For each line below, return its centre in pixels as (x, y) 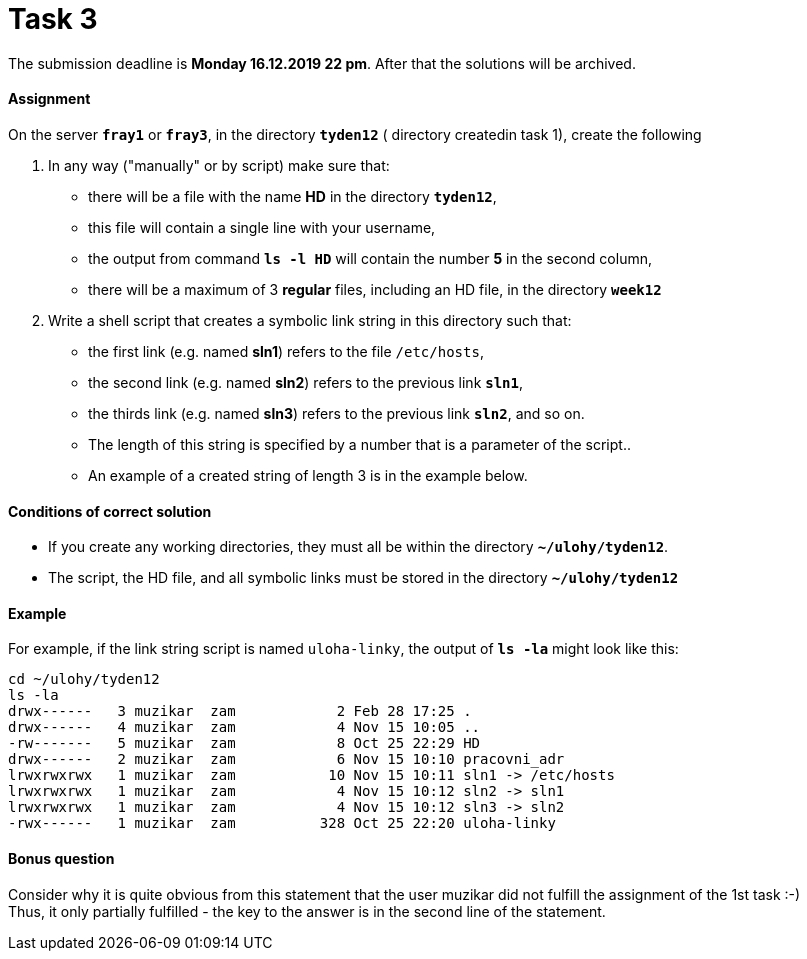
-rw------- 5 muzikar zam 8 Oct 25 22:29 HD (244, 743)
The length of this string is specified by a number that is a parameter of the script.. (359, 444)
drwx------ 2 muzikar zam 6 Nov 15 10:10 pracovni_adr (286, 759)
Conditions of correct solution (110, 511)
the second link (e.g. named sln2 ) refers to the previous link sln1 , (306, 382)
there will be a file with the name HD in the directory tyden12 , (292, 196)
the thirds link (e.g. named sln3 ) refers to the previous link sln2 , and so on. (336, 413)
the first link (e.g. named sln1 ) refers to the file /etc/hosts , (286, 351)
